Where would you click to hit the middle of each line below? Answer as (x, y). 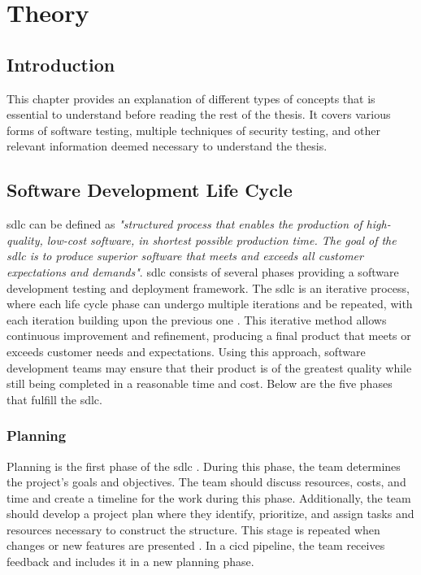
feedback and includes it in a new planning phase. (130, 562)
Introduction (61, 64)
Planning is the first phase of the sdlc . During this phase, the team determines (204, 466)
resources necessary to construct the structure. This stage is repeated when (193, 529)
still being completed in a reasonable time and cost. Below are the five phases (200, 383)
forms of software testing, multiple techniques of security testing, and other (193, 130)
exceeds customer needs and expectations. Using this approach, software (186, 351)
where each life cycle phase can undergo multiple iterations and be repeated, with (210, 304)
